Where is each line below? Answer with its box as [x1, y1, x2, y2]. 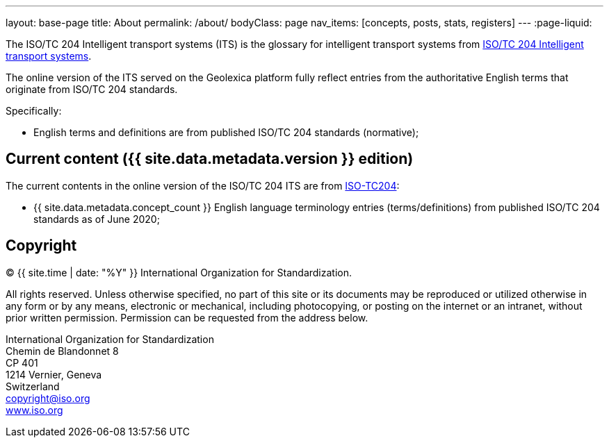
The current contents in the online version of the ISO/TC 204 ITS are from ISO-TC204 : [6, 179, 400, 192]
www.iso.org [6, 403, 63, 416]
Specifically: [6, 105, 62, 117]
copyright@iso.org [6, 392, 90, 404]
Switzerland [6, 380, 60, 392]
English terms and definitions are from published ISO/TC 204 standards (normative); [33, 126, 419, 138]
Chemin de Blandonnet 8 [6, 344, 119, 357]
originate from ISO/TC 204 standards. [6, 83, 178, 95]
